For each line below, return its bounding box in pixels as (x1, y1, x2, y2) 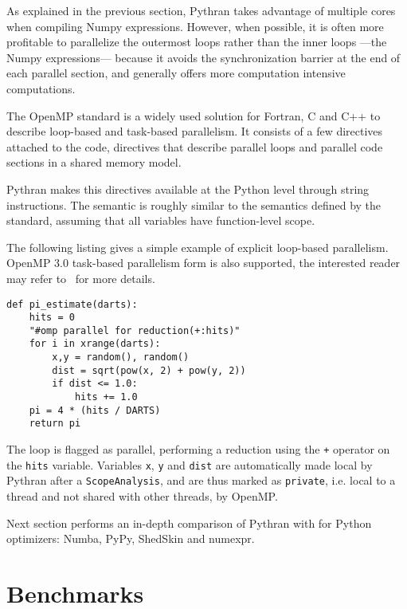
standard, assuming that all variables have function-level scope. (6, 212, 315, 229)
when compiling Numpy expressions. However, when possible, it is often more (6, 18, 384, 34)
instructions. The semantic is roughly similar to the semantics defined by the (6, 196, 382, 213)
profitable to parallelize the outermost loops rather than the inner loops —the (6, 33, 387, 50)
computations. (6, 80, 76, 96)
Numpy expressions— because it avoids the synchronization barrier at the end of (6, 49, 401, 65)
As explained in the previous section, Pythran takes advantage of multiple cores (6, 2, 396, 18)
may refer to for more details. (6, 269, 155, 286)
